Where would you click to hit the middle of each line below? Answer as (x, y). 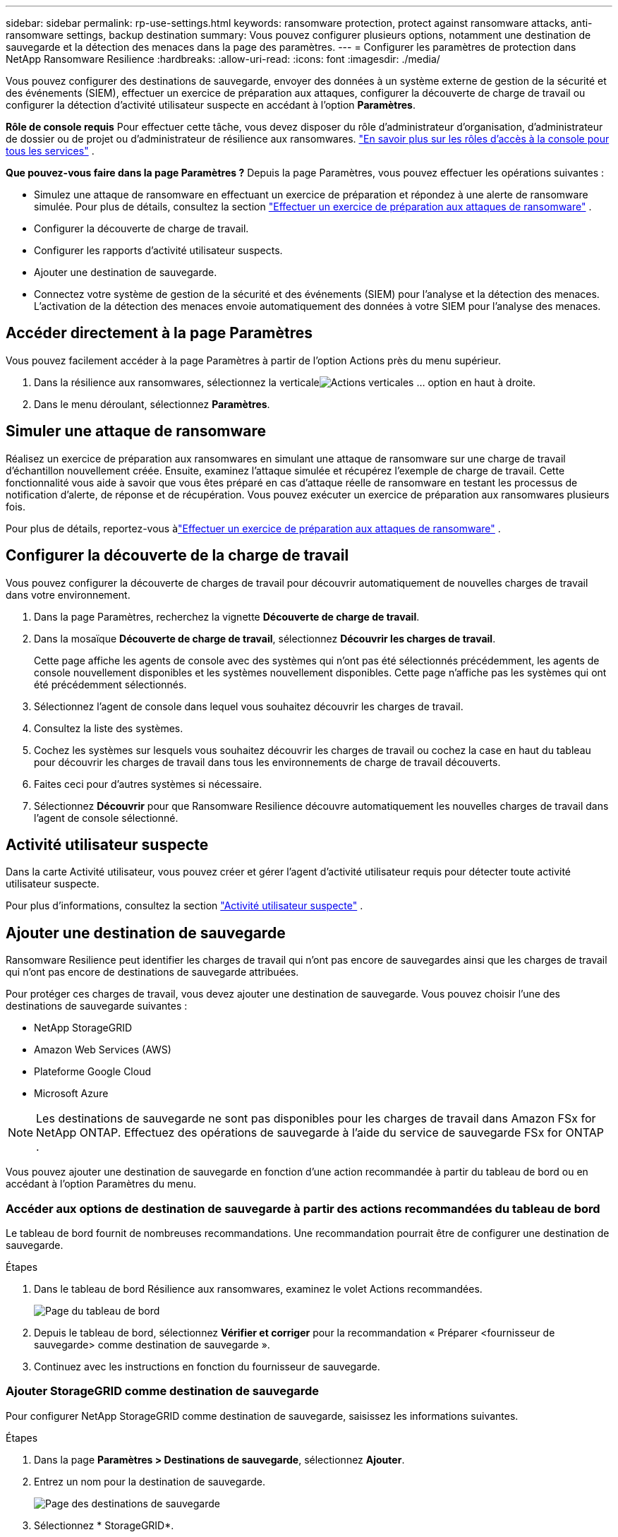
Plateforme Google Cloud (92, 1072)
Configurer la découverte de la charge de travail (177, 556)
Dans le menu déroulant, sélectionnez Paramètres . (152, 404)
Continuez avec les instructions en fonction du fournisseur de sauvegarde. (207, 1366)
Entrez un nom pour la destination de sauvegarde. (150, 1481)
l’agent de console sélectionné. (106, 818)
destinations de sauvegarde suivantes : (97, 1006)
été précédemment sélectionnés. (110, 684)
